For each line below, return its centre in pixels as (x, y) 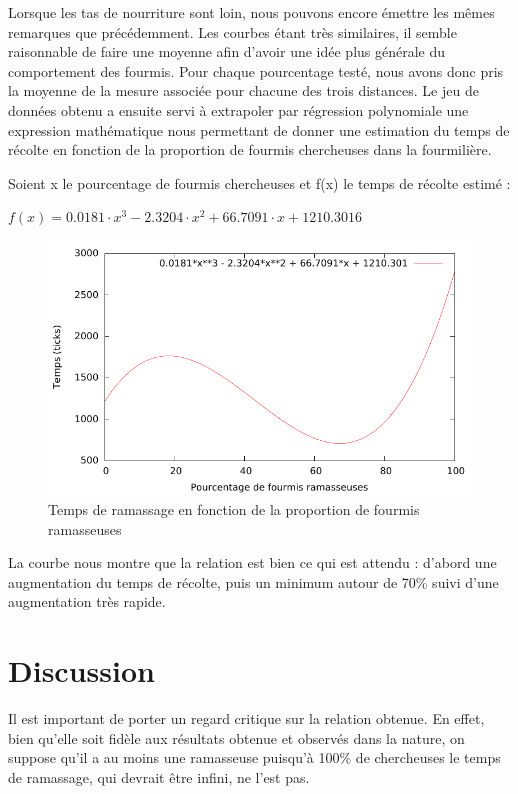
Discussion (81, 670)
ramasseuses (85, 528)
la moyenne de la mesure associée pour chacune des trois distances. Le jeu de (243, 90)
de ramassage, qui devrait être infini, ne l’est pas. (159, 776)
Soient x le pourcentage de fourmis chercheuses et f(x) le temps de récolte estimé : (259, 182)
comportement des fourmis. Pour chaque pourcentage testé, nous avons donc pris (256, 70)
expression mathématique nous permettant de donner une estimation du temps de (259, 129)
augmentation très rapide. (87, 601)
